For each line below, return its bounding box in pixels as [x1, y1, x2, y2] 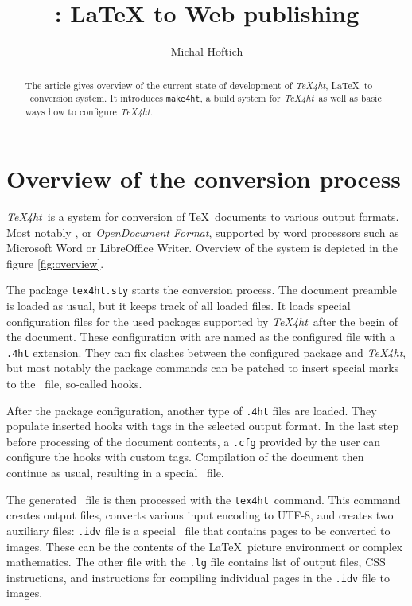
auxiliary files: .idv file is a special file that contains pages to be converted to [6, 522, 391, 538]
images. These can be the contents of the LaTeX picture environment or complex [6, 538, 403, 554]
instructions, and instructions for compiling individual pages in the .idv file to [6, 569, 390, 585]
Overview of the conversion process [6, 161, 402, 194]
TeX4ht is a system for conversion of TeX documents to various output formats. [6, 208, 399, 224]
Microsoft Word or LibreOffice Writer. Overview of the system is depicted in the [6, 239, 398, 256]
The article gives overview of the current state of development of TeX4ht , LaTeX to [25, 78, 373, 91]
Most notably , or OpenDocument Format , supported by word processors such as [6, 223, 399, 240]
